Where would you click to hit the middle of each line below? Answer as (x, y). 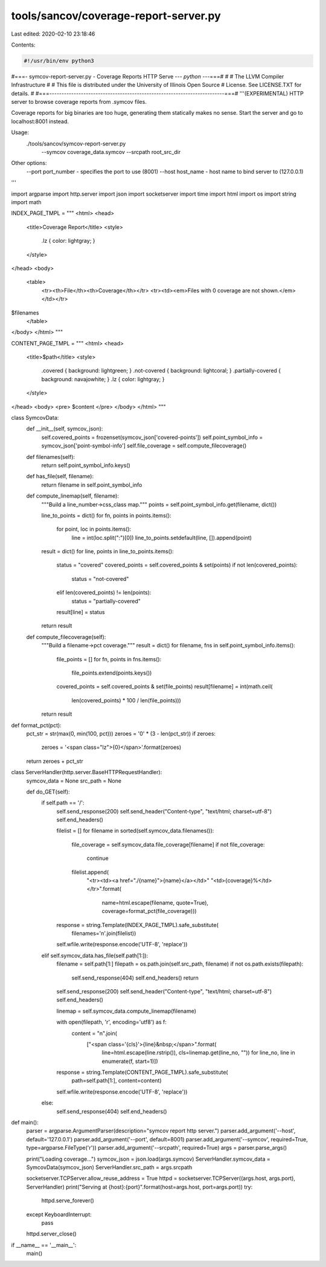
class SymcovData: (35, 418)
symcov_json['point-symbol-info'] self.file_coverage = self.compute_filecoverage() (144, 446)
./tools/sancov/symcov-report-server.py (76, 143)
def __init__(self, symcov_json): (65, 429)
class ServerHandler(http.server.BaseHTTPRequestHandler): (87, 772)
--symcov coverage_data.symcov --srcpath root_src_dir (111, 152)
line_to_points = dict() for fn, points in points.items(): (106, 515)
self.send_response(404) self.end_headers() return (135, 978)
